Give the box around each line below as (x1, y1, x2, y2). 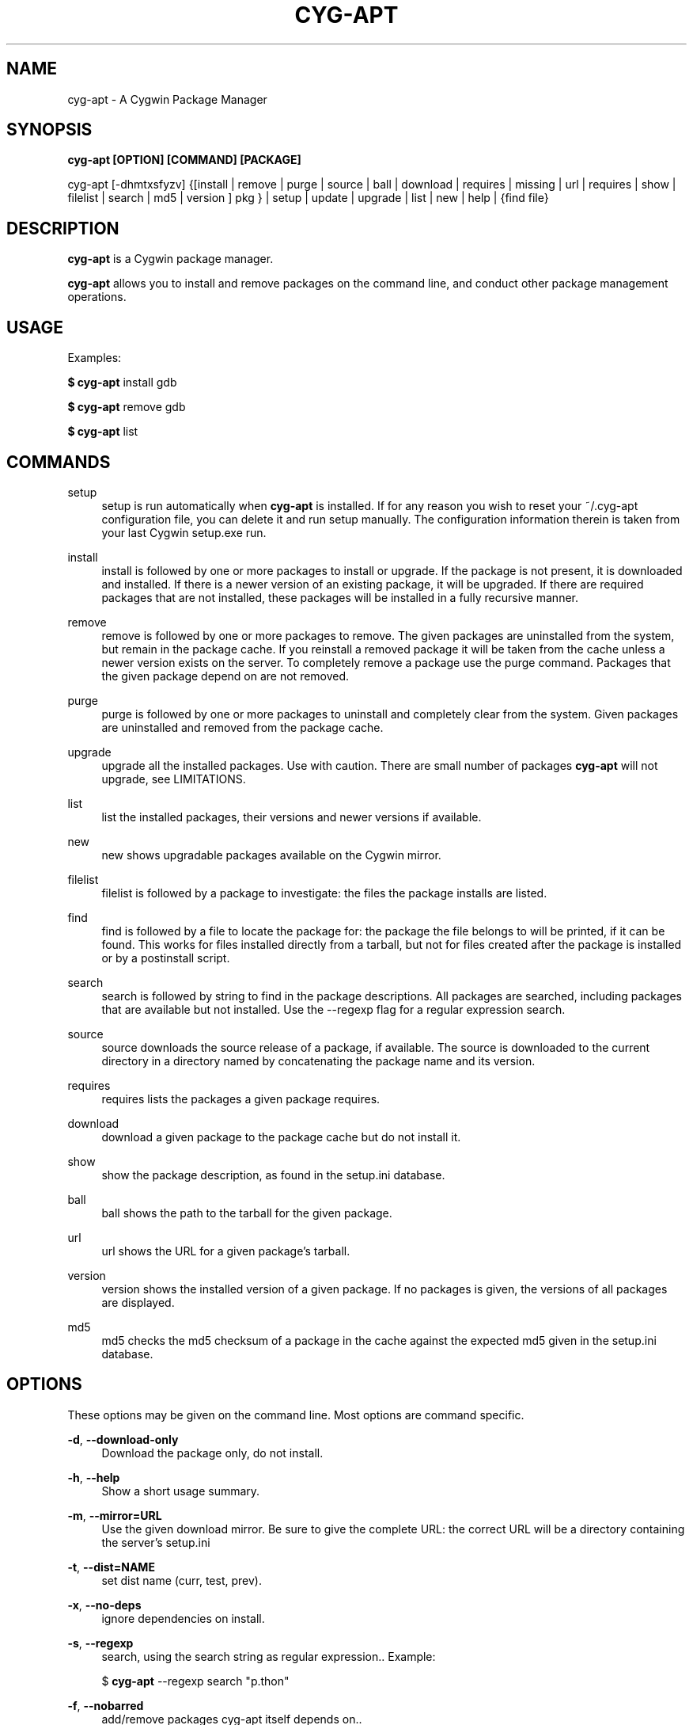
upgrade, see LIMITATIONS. (101, 771, 246, 786)
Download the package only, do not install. (101, 1445, 324, 1460)
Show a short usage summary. (101, 1483, 260, 1498)
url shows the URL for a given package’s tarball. (101, 1243, 350, 1258)
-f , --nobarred (67, 1698, 144, 1712)
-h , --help (67, 1470, 120, 1484)
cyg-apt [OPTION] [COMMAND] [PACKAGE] (67, 153, 301, 167)
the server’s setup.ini (101, 1535, 210, 1549)
